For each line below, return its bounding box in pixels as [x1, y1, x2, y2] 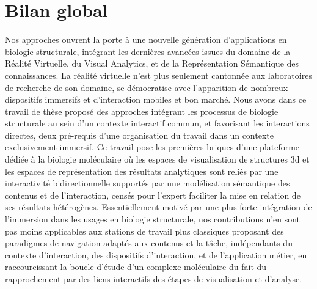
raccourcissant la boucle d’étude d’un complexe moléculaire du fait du [5, 260, 267, 273]
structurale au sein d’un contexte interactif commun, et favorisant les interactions [5, 117, 310, 130]
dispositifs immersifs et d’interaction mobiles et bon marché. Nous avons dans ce [5, 93, 307, 106]
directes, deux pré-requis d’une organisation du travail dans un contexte [5, 128, 274, 141]
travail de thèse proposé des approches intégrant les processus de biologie [5, 104, 279, 117]
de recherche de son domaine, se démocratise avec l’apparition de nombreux [5, 81, 288, 93]
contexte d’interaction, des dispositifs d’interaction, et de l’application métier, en [5, 248, 307, 261]
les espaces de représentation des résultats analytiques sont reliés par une [5, 164, 279, 177]
